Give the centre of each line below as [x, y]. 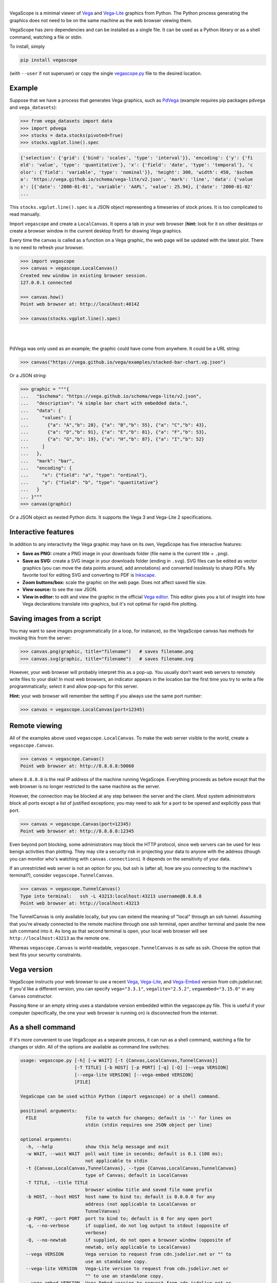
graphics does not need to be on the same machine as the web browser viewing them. [101, 20]
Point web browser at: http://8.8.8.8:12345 [77, 831]
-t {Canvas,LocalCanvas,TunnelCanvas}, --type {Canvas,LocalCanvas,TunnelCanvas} [131, 1168]
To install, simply [27, 46]
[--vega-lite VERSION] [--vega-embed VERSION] [134, 1075]
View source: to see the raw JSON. [60, 590]
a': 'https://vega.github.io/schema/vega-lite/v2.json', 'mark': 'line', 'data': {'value [137, 179]
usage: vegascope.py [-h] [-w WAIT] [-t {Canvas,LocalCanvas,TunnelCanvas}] [119, 1060]
